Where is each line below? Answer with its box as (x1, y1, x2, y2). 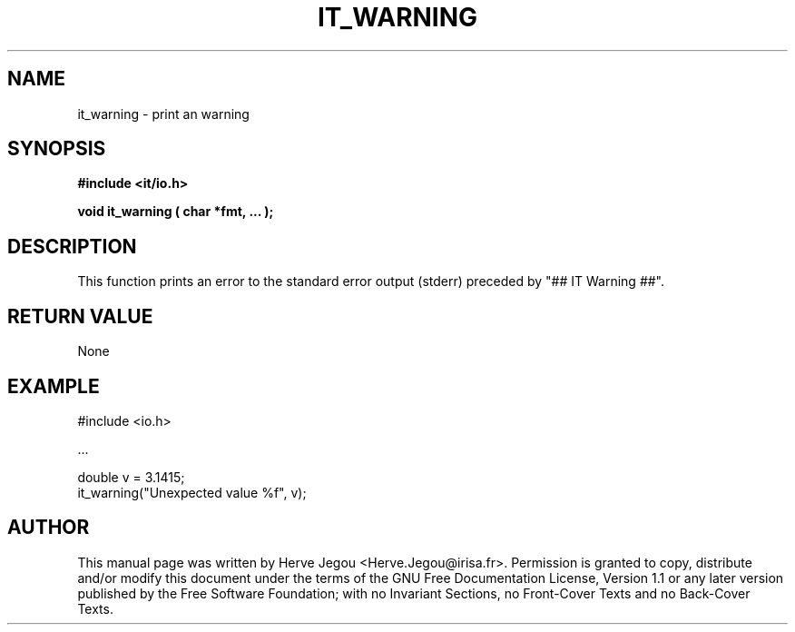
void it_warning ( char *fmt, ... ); (77, 203, 274, 220)
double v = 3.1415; (77, 469, 185, 485)
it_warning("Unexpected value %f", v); (77, 484, 307, 500)
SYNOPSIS (7, 137, 106, 161)
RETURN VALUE (7, 304, 153, 328)
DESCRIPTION (7, 234, 137, 258)
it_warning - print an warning (77, 105, 250, 122)
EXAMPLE (7, 374, 100, 398)
